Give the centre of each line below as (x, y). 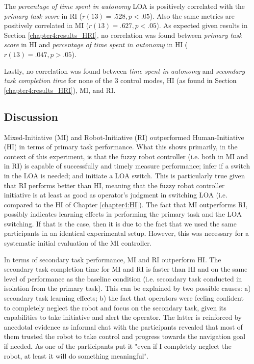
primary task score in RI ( (43, 15)
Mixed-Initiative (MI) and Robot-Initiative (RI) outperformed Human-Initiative (124, 137)
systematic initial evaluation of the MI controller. (78, 243)
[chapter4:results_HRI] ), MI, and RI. (60, 90)
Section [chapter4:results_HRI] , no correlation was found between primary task (123, 35)
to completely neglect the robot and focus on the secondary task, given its (115, 307)
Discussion (31, 116)
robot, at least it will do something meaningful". (76, 355)
